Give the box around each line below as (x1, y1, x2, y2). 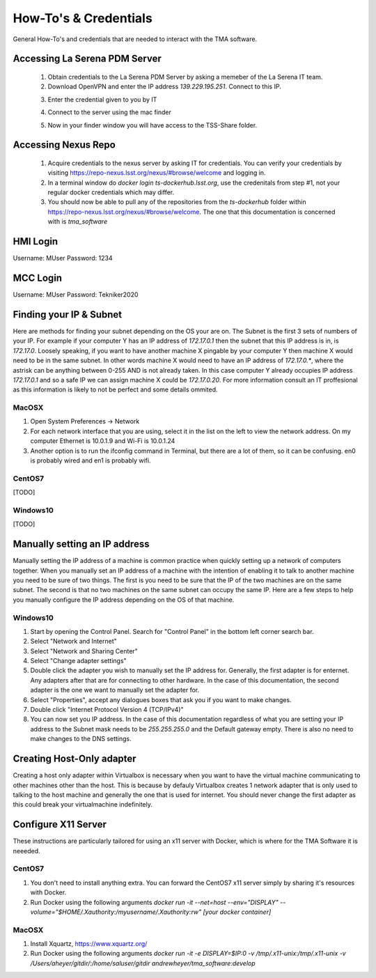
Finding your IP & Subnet (13, 309, 122, 320)
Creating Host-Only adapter (13, 753, 136, 765)
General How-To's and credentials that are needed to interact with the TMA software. (13, 35, 258, 43)
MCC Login (13, 272, 63, 284)
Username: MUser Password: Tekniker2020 (13, 290, 139, 299)
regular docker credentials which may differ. (47, 188, 175, 196)
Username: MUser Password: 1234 (13, 254, 113, 263)
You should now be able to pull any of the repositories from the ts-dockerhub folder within (47, 198, 306, 206)
